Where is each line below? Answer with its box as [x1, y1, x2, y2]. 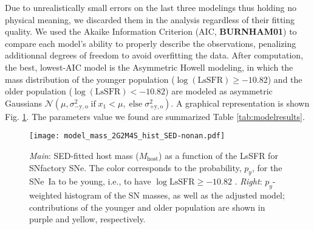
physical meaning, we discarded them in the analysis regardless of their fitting [5, 13, 295, 26]
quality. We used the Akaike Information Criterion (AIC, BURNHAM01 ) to [5, 25, 297, 38]
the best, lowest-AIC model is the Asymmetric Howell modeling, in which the [5, 60, 293, 73]
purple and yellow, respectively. [29, 213, 146, 225]
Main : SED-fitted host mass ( [29, 149, 139, 161]
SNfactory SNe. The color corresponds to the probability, [29, 161, 242, 174]
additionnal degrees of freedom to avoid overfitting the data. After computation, [5, 49, 304, 62]
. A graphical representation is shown [171, 96, 310, 109]
